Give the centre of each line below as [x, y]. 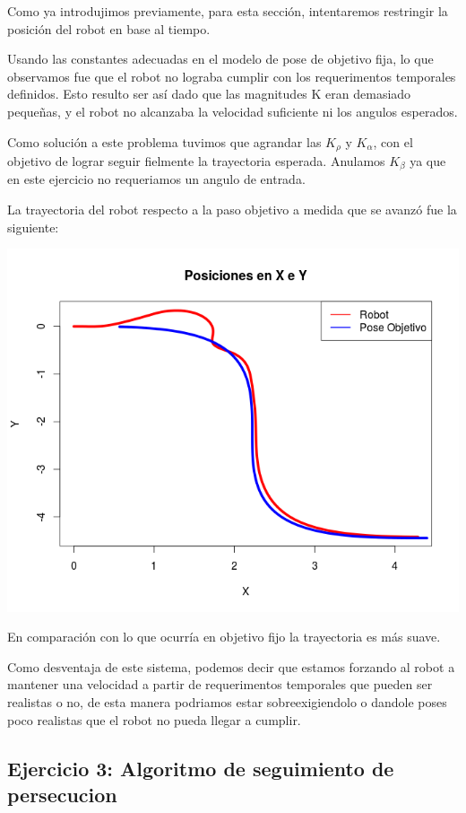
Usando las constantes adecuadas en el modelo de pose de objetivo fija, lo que [220, 59]
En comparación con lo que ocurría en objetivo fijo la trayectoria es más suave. [224, 637]
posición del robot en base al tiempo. [109, 28]
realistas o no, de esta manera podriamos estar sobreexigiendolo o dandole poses [227, 702]
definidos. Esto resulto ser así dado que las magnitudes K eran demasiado [209, 94]
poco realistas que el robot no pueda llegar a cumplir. [154, 719]
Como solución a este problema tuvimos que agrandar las [164, 141]
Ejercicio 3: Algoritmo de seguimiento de [201, 768]
